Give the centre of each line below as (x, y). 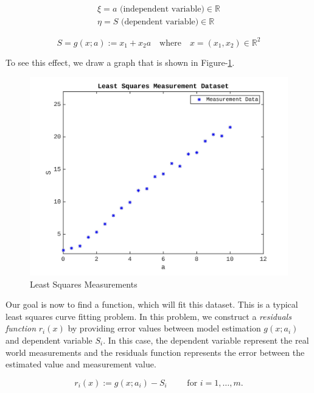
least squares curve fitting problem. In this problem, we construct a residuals (148, 316)
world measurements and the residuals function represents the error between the (155, 352)
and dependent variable (49, 340)
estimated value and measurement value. (81, 364)
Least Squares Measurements (84, 284)
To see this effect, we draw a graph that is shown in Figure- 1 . (120, 62)
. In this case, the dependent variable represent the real (206, 340)
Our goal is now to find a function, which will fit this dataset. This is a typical (152, 304)
